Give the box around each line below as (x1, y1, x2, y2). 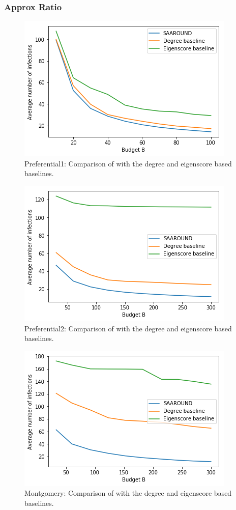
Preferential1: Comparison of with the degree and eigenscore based (24, 158, 232, 168)
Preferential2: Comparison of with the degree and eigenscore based (24, 323, 232, 333)
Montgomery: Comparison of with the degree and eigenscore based (24, 488, 232, 498)
